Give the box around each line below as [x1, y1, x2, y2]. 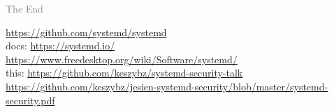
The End [6, 1, 43, 15]
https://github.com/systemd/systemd [6, 24, 167, 39]
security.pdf [6, 93, 55, 107]
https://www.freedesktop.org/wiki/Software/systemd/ [6, 51, 238, 66]
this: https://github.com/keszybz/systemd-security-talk [6, 65, 243, 80]
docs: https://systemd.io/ [6, 38, 115, 53]
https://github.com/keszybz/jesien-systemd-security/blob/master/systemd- [6, 79, 328, 93]
